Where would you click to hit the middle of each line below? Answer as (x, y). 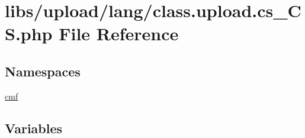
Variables (34, 128)
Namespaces (43, 71)
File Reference (119, 33)
